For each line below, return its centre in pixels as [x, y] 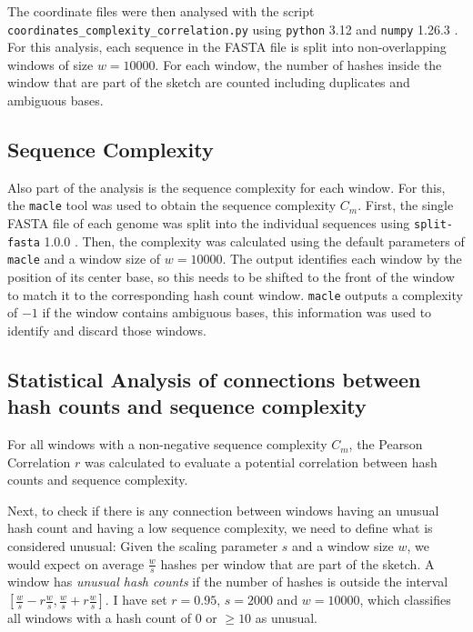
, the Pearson [386, 444]
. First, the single [406, 205]
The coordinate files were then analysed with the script [161, 11]
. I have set [136, 600]
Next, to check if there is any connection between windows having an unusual [223, 510]
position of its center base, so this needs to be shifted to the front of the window [231, 277]
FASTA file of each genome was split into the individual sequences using [209, 223]
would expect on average [76, 563]
